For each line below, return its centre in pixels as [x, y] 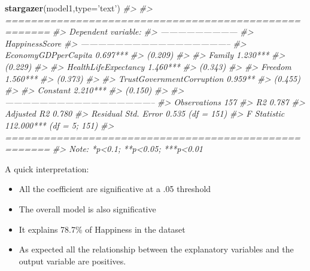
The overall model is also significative [87, 208]
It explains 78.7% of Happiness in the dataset [102, 229]
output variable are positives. [72, 261]
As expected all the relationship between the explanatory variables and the [156, 249]
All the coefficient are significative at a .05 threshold [115, 189]
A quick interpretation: [47, 168]
